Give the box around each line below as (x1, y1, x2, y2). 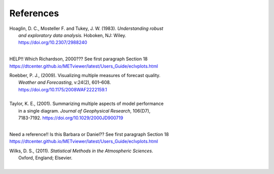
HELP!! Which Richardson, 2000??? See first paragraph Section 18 (9, 56, 148, 62)
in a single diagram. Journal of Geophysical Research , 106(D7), (18, 108, 151, 114)
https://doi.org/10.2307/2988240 (18, 40, 87, 46)
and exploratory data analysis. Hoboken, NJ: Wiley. (18, 32, 126, 38)
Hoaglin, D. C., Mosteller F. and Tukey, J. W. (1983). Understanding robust (9, 25, 163, 31)
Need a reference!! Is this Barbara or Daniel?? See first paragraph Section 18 (9, 131, 169, 137)
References (9, 8, 59, 19)
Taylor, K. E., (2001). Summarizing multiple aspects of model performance (9, 100, 164, 107)
